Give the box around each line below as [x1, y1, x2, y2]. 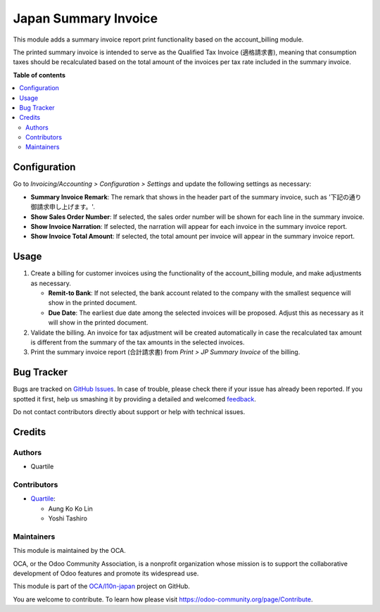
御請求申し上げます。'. [30, 203, 95, 211]
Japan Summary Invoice [13, 11, 158, 26]
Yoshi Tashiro [48, 514, 88, 523]
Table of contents [13, 70, 66, 79]
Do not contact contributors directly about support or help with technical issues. [13, 408, 246, 416]
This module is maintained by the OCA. [13, 547, 126, 555]
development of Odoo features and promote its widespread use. [13, 569, 199, 577]
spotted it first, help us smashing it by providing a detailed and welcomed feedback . [13, 394, 257, 403]
